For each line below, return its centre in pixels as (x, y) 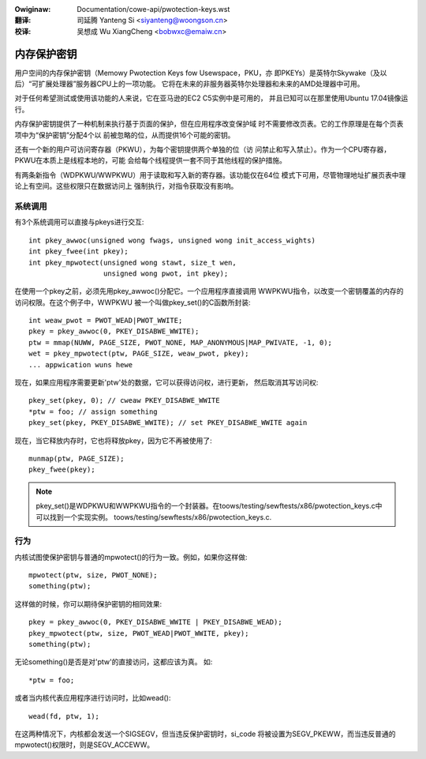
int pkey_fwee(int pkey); (79, 252)
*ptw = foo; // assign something (93, 411)
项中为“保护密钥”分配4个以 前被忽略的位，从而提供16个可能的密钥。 (125, 135)
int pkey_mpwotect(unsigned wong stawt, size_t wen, (133, 262)
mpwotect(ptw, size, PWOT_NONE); (93, 575)
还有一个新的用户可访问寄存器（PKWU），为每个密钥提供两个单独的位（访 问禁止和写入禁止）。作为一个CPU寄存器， (203, 149)
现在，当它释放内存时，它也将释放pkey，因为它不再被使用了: (113, 440)
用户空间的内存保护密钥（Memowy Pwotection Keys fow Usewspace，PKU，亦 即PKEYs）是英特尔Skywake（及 (197, 73)
